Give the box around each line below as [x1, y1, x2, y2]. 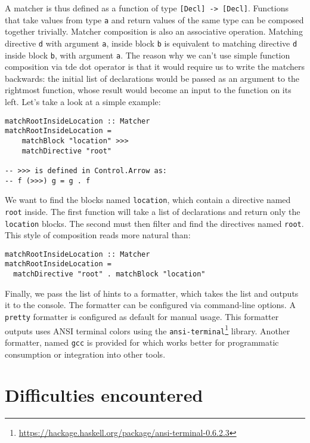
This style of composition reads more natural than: [5, 229, 191, 241]
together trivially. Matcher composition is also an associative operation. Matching [5, 25, 303, 38]
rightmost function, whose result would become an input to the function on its [5, 84, 292, 96]
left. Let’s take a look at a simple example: [5, 96, 161, 107]
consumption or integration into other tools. [5, 347, 166, 360]
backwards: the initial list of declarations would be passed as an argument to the [5, 72, 300, 84]
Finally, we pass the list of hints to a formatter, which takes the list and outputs [5, 287, 299, 299]
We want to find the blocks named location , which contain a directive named [5, 193, 291, 206]
